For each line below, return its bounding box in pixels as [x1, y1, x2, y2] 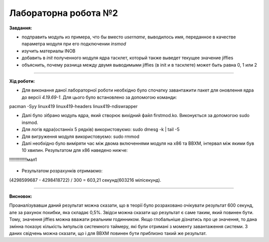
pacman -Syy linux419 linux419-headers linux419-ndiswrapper [9, 104, 138, 110]
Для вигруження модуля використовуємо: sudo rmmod [21, 133, 139, 139]
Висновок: [9, 193, 32, 199]
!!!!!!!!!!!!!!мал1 [9, 156, 37, 162]
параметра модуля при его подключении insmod [21, 41, 127, 47]
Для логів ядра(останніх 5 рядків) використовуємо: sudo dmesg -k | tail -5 [21, 126, 180, 132]
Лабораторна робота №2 [9, 7, 118, 18]
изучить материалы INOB [21, 48, 76, 54]
